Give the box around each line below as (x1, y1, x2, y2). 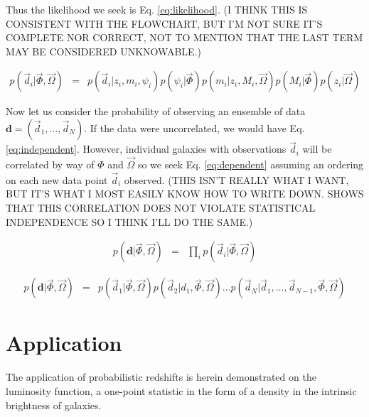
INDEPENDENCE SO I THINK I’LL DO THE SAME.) (6, 214, 253, 229)
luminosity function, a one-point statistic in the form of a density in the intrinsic (6, 384, 357, 398)
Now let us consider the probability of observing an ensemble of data (6, 104, 306, 119)
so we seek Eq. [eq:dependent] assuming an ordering (137, 157, 364, 172)
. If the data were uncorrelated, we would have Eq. (84, 121, 305, 135)
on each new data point (6, 172, 108, 187)
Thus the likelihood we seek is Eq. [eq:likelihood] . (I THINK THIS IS (6, 2, 308, 16)
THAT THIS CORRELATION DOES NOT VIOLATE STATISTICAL (6, 200, 316, 215)
